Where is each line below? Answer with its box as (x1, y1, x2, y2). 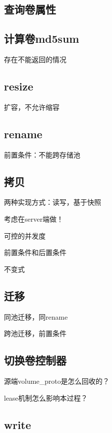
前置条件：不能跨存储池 (4, 149, 80, 160)
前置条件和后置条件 (4, 247, 66, 258)
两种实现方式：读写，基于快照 (4, 197, 101, 207)
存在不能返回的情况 (4, 54, 66, 64)
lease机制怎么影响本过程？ (4, 392, 88, 403)
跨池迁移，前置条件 (4, 328, 66, 339)
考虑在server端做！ (4, 213, 63, 224)
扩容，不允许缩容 (4, 101, 59, 112)
